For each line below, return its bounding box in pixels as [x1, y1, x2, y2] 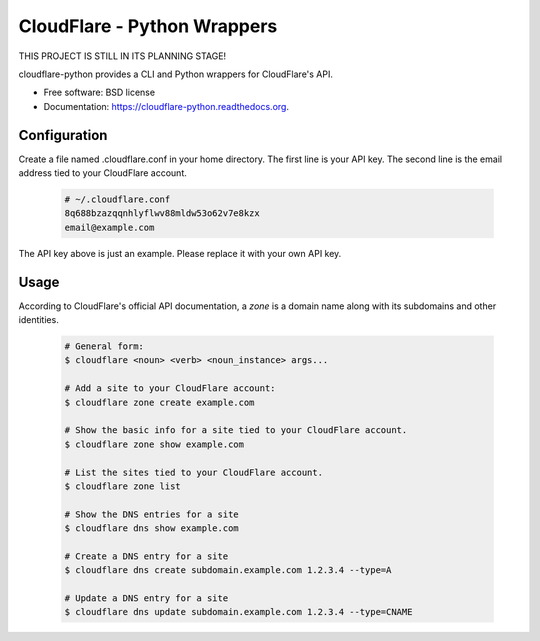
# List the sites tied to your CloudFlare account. [64, 466, 324, 478]
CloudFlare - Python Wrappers [18, 15, 278, 37]
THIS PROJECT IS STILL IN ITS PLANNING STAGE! [18, 50, 227, 62]
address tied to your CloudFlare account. [18, 167, 187, 179]
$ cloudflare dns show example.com [64, 523, 239, 534]
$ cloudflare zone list [64, 480, 182, 492]
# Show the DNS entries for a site [64, 508, 239, 520]
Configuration [18, 126, 108, 144]
